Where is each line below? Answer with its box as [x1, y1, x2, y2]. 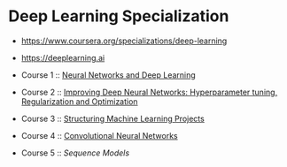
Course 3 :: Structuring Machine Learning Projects [20, 113, 205, 124]
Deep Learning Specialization [8, 6, 229, 27]
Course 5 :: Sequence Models [20, 148, 130, 158]
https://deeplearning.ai [20, 52, 105, 63]
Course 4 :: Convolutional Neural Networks [20, 130, 178, 140]
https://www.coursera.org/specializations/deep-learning [20, 35, 228, 46]
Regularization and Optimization [20, 95, 138, 107]
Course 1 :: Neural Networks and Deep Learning [20, 69, 196, 80]
